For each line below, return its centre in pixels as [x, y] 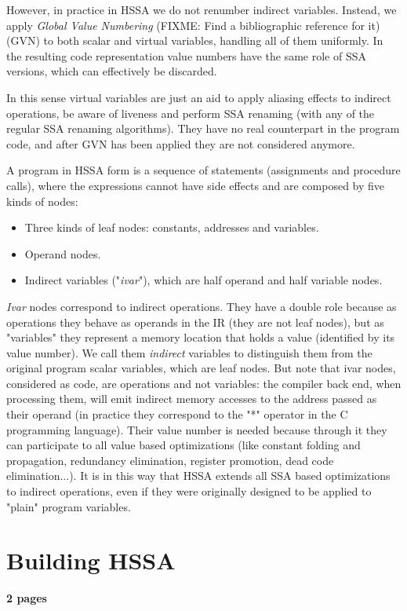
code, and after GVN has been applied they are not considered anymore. [181, 143]
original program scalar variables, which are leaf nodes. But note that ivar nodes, [201, 368]
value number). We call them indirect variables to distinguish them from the [189, 352]
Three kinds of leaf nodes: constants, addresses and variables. [172, 227]
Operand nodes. [63, 253]
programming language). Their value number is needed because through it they [197, 429]
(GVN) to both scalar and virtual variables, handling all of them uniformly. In [195, 40]
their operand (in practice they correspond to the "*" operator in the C [177, 414]
